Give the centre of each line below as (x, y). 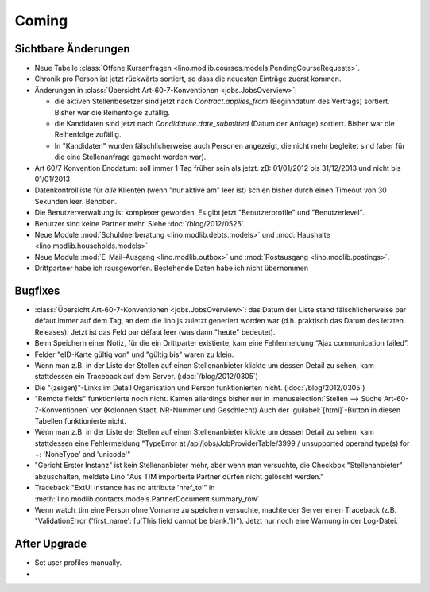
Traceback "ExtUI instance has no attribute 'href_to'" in (125, 488)
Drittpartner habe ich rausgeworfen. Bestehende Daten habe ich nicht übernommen (172, 268)
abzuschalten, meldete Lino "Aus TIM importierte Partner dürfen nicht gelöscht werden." (179, 476)
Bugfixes (37, 290)
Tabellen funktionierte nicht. (80, 420)
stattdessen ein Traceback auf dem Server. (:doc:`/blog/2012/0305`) (146, 377)
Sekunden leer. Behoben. (76, 201)
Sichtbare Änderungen (72, 49)
